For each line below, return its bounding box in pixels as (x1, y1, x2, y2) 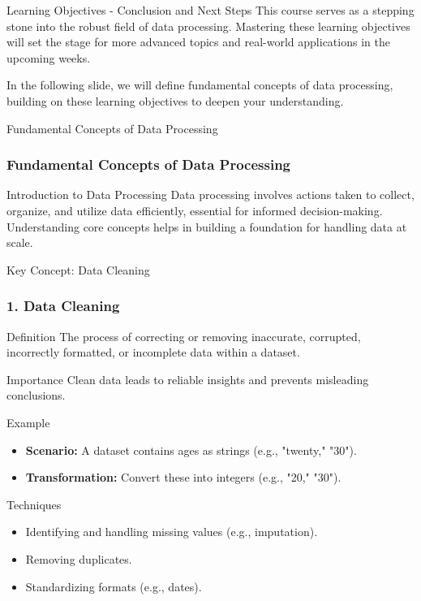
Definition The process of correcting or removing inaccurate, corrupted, (6, 327, 361, 344)
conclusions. (6, 387, 66, 404)
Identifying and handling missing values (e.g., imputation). (25, 523, 318, 540)
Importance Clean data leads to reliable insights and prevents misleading (6, 370, 369, 387)
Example (6, 413, 50, 430)
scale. (6, 234, 33, 251)
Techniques (6, 495, 62, 512)
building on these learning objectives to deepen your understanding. (6, 92, 344, 109)
